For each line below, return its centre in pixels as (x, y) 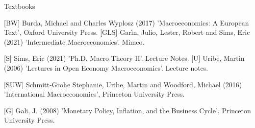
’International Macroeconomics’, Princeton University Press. (94, 94)
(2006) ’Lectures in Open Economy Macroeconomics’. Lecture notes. (106, 67)
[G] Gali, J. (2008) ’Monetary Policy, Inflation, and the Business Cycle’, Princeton (127, 110)
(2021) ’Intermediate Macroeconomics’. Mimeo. (74, 41)
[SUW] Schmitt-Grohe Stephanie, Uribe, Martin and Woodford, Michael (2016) (123, 84)
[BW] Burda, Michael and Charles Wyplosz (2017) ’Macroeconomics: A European (127, 22)
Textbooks (20, 6)
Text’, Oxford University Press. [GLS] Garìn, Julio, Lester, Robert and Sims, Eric (127, 32)
